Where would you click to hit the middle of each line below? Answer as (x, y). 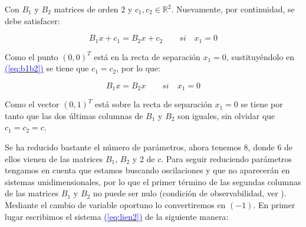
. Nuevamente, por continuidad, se (233, 9)
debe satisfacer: (32, 20)
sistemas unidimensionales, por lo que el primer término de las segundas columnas (153, 181)
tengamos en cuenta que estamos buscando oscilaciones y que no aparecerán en (147, 170)
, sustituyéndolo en (260, 56)
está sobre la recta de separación (154, 104)
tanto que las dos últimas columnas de (74, 115)
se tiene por (262, 104)
